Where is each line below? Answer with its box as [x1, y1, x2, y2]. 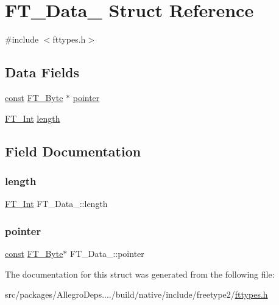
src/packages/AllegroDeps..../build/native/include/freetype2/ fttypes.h [5, 288, 268, 301]
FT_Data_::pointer [70, 247, 144, 259]
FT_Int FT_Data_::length [5, 197, 108, 210]
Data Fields [5, 63, 80, 82]
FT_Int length [5, 111, 60, 124]
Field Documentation [5, 141, 141, 160]
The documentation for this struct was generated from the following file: [5, 267, 275, 280]
